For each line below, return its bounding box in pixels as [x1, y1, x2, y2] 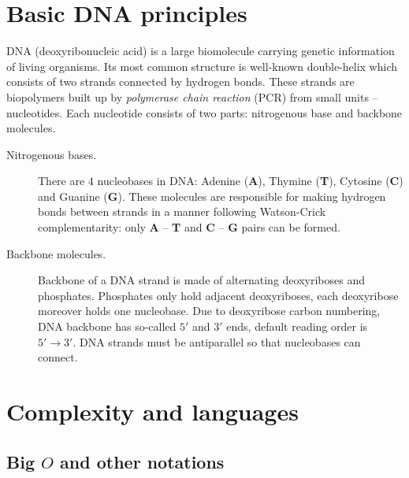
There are [38, 172, 85, 189]
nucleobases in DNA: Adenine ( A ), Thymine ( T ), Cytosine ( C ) [97, 172, 403, 189]
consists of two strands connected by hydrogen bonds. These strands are [6, 73, 355, 90]
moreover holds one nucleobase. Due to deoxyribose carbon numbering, [38, 302, 381, 319]
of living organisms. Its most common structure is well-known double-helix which [6, 57, 398, 74]
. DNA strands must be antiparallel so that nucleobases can [73, 333, 361, 350]
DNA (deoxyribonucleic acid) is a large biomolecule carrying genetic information [6, 43, 395, 59]
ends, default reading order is [226, 318, 368, 335]
